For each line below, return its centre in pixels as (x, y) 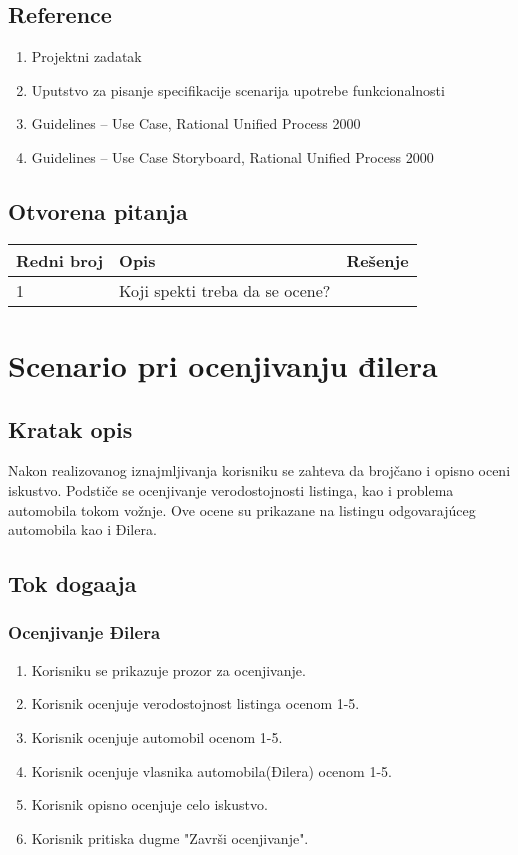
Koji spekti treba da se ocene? (225, 290)
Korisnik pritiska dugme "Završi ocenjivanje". (170, 837)
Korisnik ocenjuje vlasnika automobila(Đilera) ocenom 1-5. (211, 770)
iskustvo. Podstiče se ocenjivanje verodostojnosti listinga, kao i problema (231, 489)
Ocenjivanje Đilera (84, 632)
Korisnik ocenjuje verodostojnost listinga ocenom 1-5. (195, 703)
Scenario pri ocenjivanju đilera (223, 364)
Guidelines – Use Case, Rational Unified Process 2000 (196, 123)
